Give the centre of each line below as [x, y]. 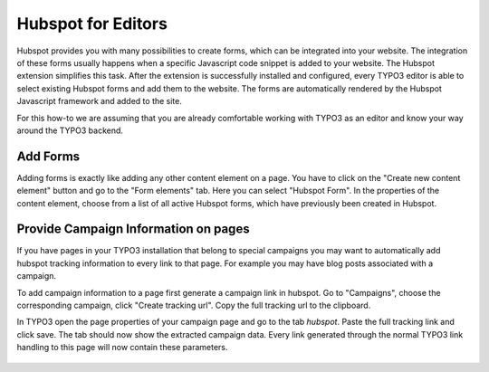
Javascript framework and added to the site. [100, 101]
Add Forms [48, 156]
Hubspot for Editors [92, 24]
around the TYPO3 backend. [70, 130]
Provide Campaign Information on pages [133, 229]
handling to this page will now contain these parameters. [122, 348]
